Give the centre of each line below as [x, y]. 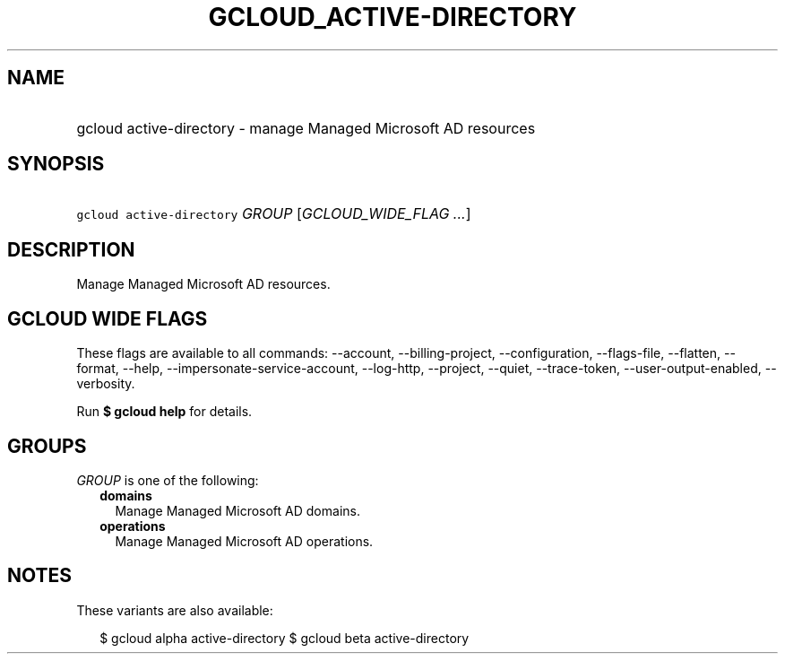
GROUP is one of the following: [168, 480]
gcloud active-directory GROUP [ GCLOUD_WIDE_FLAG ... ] [274, 214]
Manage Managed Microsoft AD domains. [237, 510]
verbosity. [106, 384]
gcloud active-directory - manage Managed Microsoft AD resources [306, 128]
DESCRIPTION [71, 249]
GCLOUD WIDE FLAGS [108, 318]
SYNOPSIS [56, 164]
